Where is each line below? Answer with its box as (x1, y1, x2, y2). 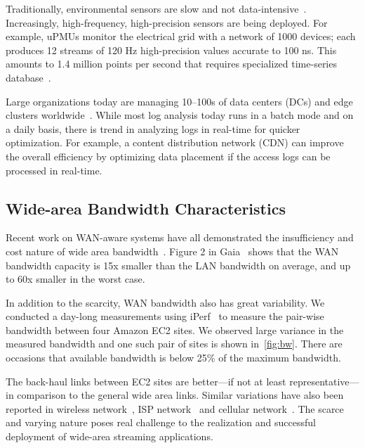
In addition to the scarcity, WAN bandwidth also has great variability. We (6, 295, 325, 309)
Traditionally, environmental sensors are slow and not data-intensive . (6, 1, 307, 15)
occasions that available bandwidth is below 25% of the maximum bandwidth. (6, 350, 341, 365)
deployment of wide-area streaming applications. (6, 429, 213, 444)
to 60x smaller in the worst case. (6, 271, 145, 286)
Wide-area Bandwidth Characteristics (6, 197, 286, 219)
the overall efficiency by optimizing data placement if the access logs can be (6, 148, 331, 163)
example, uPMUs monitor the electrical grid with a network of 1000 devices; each (6, 29, 356, 44)
